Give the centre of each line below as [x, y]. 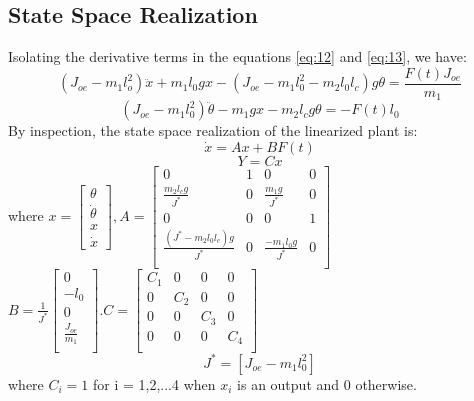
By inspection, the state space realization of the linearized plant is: [213, 130]
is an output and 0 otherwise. [327, 383]
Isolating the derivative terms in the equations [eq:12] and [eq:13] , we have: [237, 56]
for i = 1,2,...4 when [154, 383]
